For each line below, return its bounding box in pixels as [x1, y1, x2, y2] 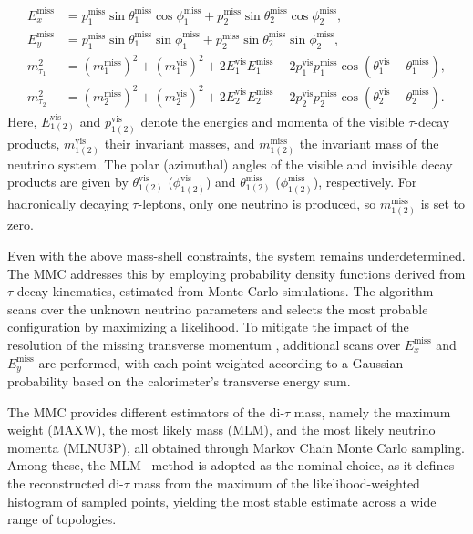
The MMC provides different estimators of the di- [7, 402, 285, 421]
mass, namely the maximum [293, 402, 451, 421]
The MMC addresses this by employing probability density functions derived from [7, 263, 466, 282]
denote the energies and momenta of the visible [140, 111, 405, 130]
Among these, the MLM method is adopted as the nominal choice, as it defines [7, 456, 455, 475]
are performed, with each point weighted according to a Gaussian [38, 353, 404, 372]
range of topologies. [7, 509, 117, 529]
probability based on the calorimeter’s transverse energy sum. [7, 371, 351, 390]
